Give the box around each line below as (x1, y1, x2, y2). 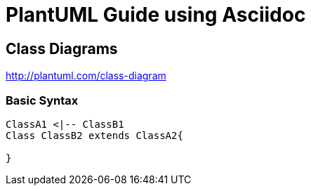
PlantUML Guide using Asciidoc (6, 3, 306, 27)
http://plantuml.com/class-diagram (6, 70, 166, 82)
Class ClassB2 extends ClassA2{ (6, 129, 183, 141)
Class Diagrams (6, 39, 118, 58)
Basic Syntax (6, 93, 79, 107)
